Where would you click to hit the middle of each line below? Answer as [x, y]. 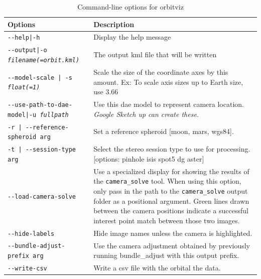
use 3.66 [106, 92]
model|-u [22, 115]
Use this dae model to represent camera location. [169, 104]
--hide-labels [31, 234]
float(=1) [24, 88]
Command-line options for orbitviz [130, 7]
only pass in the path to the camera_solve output [171, 190]
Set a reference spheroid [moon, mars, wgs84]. [164, 131]
